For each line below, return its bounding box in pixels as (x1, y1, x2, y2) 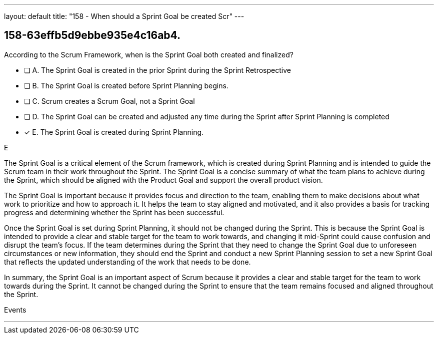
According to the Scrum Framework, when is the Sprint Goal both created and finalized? (4, 50, 293, 59)
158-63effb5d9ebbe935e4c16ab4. (4, 29, 181, 42)
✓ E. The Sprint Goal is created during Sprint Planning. (24, 127, 204, 136)
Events (4, 305, 26, 314)
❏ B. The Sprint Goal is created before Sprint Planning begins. (24, 81, 228, 90)
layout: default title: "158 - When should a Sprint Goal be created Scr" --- (4, 12, 244, 20)
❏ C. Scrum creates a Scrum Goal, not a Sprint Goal (24, 96, 195, 105)
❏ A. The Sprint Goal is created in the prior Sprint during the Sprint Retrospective (24, 65, 291, 74)
